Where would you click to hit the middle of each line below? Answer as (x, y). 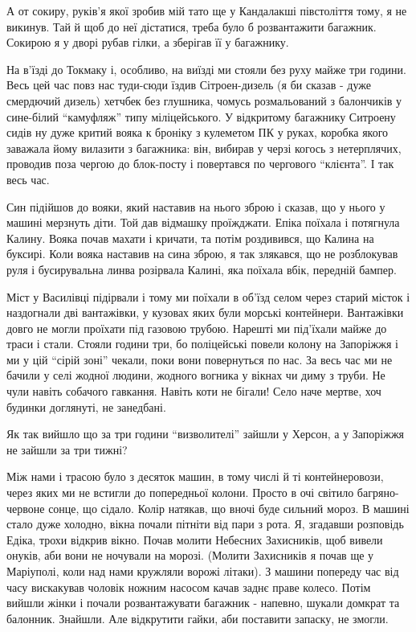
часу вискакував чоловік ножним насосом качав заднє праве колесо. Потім (189, 587)
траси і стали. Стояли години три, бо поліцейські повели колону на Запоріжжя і (202, 344)
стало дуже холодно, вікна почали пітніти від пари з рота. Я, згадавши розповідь (205, 524)
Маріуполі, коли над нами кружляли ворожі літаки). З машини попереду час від (203, 571)
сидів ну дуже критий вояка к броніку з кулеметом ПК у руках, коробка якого (198, 132)
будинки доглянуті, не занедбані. (86, 406)
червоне (26, 508)
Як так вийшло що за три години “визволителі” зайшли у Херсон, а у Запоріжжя (206, 434)
